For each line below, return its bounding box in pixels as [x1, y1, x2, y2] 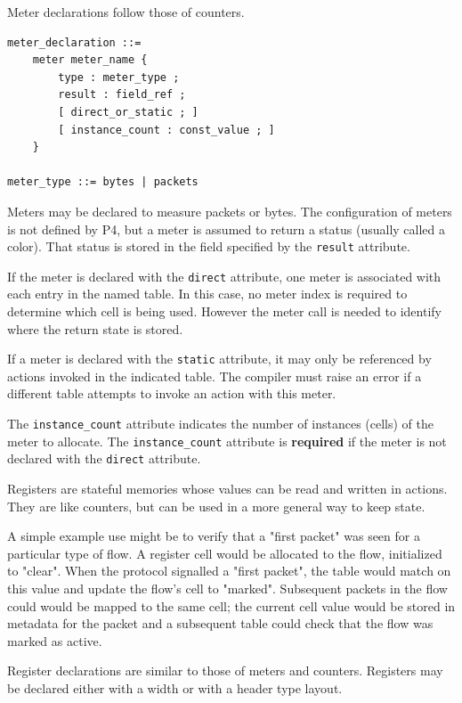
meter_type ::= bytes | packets [7, 176, 199, 189]
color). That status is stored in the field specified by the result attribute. [7, 237, 410, 256]
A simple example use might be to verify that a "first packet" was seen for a [7, 527, 420, 545]
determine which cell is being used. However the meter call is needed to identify [7, 302, 442, 321]
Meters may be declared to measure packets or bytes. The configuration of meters [7, 201, 452, 220]
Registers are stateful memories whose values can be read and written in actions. [7, 479, 448, 498]
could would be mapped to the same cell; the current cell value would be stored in [7, 596, 456, 615]
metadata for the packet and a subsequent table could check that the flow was [7, 614, 434, 633]
